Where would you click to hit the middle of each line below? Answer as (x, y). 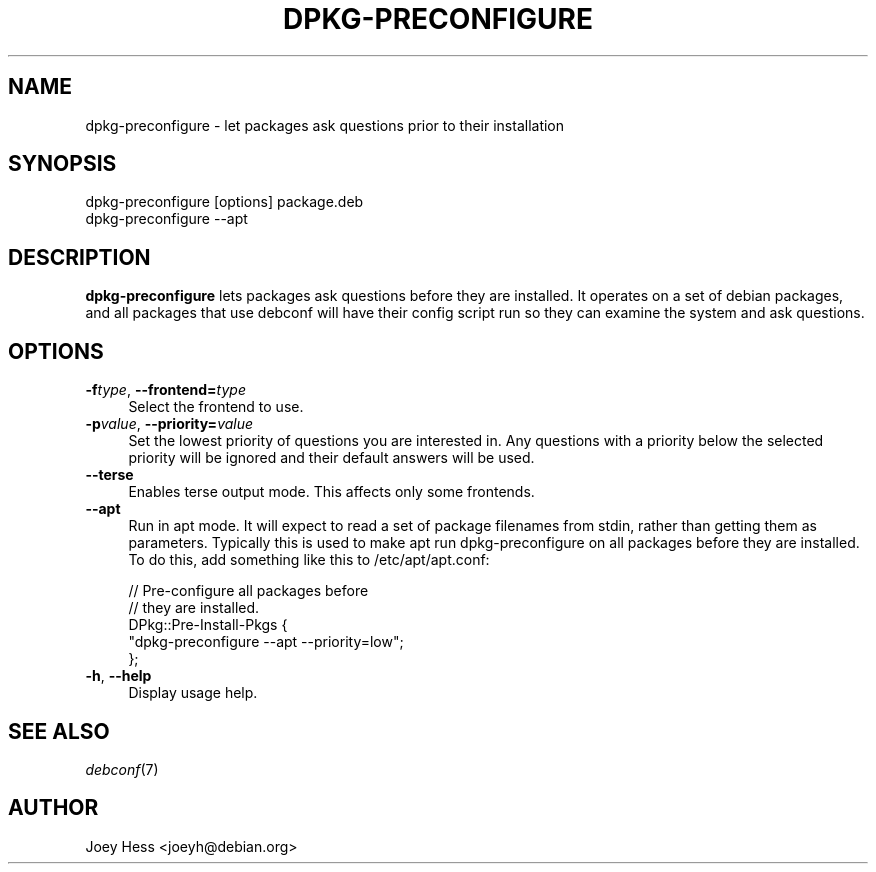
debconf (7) (122, 769)
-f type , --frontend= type (165, 390)
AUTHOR (53, 808)
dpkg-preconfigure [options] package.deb (224, 202)
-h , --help (118, 676)
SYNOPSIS (62, 164)
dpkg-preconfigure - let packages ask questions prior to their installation (325, 125)
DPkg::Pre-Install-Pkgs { (208, 625)
